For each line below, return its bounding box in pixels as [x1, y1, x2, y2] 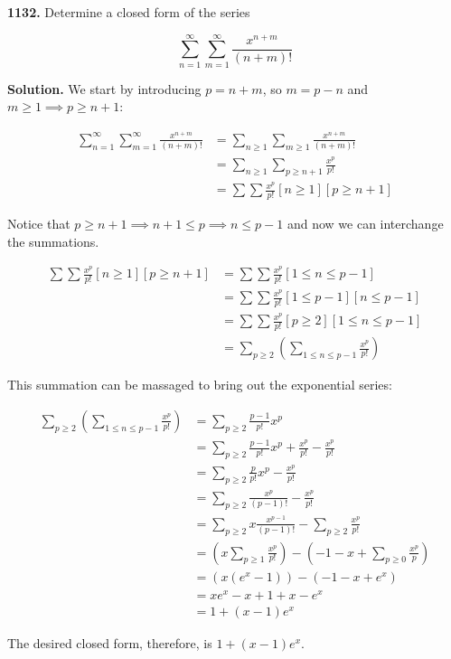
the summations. [7, 231, 99, 250]
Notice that [7, 214, 70, 233]
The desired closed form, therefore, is [7, 633, 212, 652]
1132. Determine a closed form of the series [7, 3, 250, 21]
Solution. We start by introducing [7, 79, 202, 98]
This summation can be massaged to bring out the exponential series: [7, 375, 392, 394]
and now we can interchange [287, 214, 444, 233]
